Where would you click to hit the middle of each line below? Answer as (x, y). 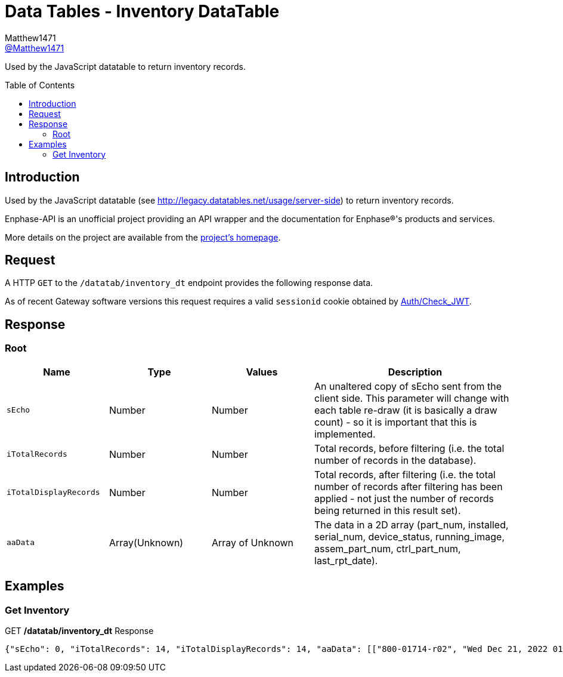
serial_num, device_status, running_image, (409, 536)
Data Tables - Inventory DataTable (142, 11)
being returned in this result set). (388, 510)
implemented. (345, 434)
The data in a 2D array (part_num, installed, (412, 524)
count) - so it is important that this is (396, 422)
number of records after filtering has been (409, 486)
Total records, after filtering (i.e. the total (405, 474)
